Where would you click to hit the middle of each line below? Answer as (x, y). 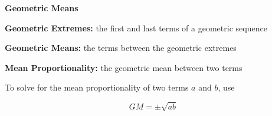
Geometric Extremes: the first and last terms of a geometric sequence (136, 28)
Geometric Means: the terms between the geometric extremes (121, 48)
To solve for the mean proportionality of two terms (97, 87)
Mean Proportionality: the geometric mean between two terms (124, 67)
